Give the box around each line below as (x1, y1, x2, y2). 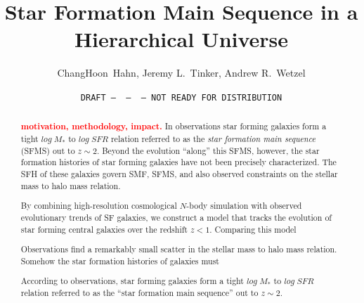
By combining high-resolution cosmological (20, 200, 177, 212)
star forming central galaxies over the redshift (20, 223, 188, 235)
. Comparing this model (209, 223, 297, 235)
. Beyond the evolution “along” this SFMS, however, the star (96, 144, 320, 156)
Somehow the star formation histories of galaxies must (20, 254, 219, 266)
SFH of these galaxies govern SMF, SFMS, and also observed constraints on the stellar (20, 167, 338, 179)
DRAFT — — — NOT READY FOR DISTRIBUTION (80, 92, 282, 103)
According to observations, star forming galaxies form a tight (20, 275, 244, 287)
